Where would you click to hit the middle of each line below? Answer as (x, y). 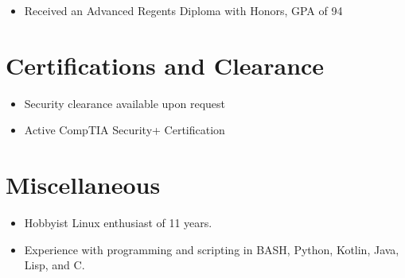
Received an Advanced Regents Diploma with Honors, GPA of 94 (183, 10)
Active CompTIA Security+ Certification (125, 130)
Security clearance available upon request (125, 103)
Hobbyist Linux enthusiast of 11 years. (118, 223)
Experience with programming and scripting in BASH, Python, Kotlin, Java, (212, 249)
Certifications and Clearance (165, 65)
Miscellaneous (83, 185)
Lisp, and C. (55, 265)
